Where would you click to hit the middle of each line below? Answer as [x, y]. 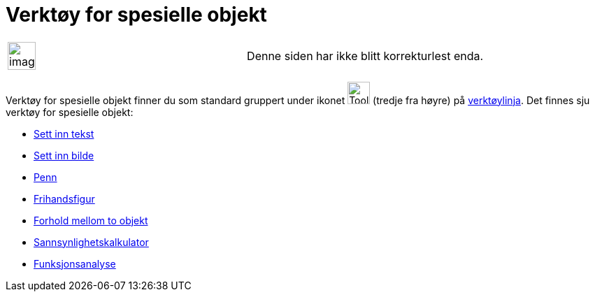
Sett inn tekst [64, 133]
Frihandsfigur [64, 198]
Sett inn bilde [64, 155]
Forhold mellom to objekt [91, 220]
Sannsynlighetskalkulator [91, 242]
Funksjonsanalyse [75, 263]
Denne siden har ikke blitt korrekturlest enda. [365, 56]
